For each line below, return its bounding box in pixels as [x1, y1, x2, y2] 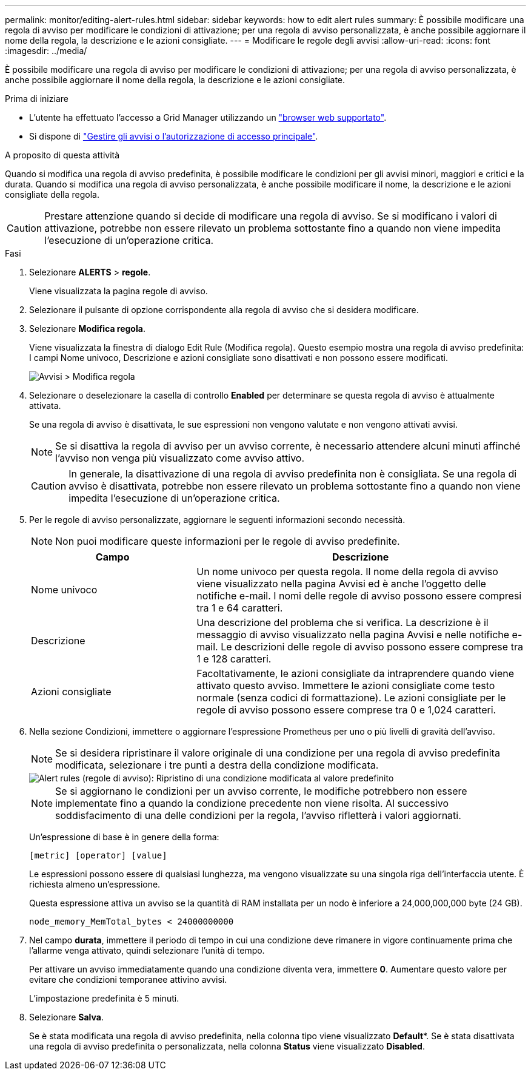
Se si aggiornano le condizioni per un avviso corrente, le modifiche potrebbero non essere [55, 785, 467, 797]
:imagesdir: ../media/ [5, 45, 87, 56]
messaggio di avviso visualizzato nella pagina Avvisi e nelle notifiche [196, 628, 510, 641]
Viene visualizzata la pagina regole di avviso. [29, 286, 208, 296]
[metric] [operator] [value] [29, 851, 167, 860]
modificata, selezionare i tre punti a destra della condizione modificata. [55, 759, 379, 771]
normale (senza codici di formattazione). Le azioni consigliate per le [196, 692, 506, 704]
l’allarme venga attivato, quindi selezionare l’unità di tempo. [29, 945, 265, 955]
